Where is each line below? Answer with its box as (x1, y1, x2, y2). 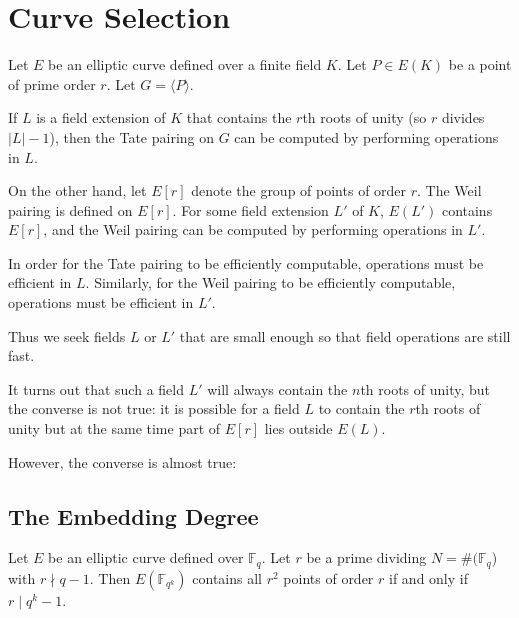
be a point (448, 54, 512, 75)
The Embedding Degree (8, 500, 259, 531)
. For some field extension (172, 199, 329, 220)
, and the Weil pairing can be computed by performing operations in (43, 219, 463, 240)
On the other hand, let (8, 180, 147, 201)
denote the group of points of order (191, 180, 407, 201)
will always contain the (207, 378, 348, 399)
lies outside (264, 418, 333, 439)
